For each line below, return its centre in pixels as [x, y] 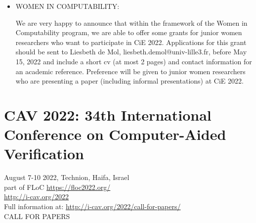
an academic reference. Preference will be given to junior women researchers [130, 71]
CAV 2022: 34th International [108, 114]
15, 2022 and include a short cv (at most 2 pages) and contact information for [134, 61]
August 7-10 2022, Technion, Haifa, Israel [67, 177]
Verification [44, 154]
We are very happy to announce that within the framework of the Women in [131, 22]
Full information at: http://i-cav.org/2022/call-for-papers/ [92, 206]
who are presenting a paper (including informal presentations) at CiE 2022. [129, 81]
